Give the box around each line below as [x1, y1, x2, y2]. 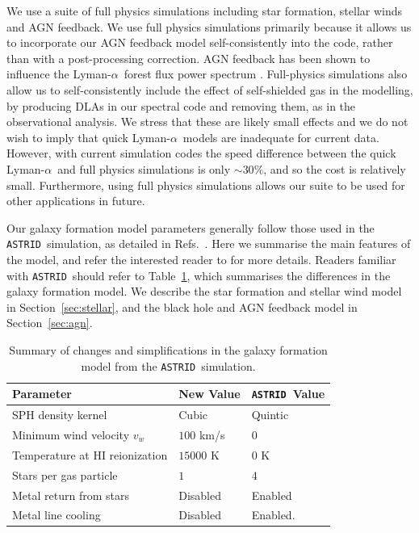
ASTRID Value [251, 385, 325, 402]
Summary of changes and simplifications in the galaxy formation [9, 342, 328, 358]
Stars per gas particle [12, 466, 118, 483]
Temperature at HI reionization [12, 446, 168, 463]
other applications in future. [6, 192, 145, 209]
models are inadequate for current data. [182, 128, 379, 145]
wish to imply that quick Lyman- [6, 128, 170, 145]
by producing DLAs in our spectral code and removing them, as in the [6, 97, 356, 114]
